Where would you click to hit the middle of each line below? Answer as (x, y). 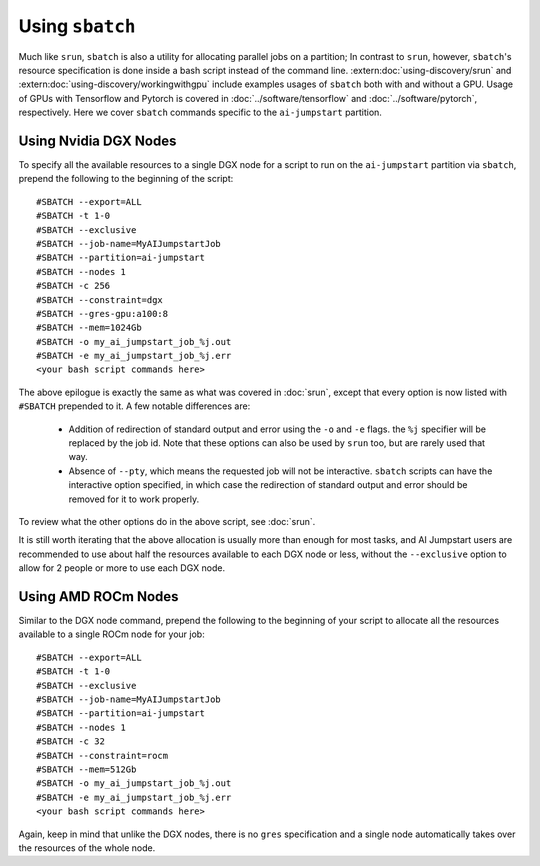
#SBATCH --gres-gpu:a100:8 (102, 313)
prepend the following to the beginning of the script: (126, 179)
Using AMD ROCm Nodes (98, 596)
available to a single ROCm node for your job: (111, 634)
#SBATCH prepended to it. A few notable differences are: (134, 406)
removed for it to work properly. (134, 499)
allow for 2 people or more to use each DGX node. (121, 568)
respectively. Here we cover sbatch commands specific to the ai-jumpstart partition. (200, 112)
